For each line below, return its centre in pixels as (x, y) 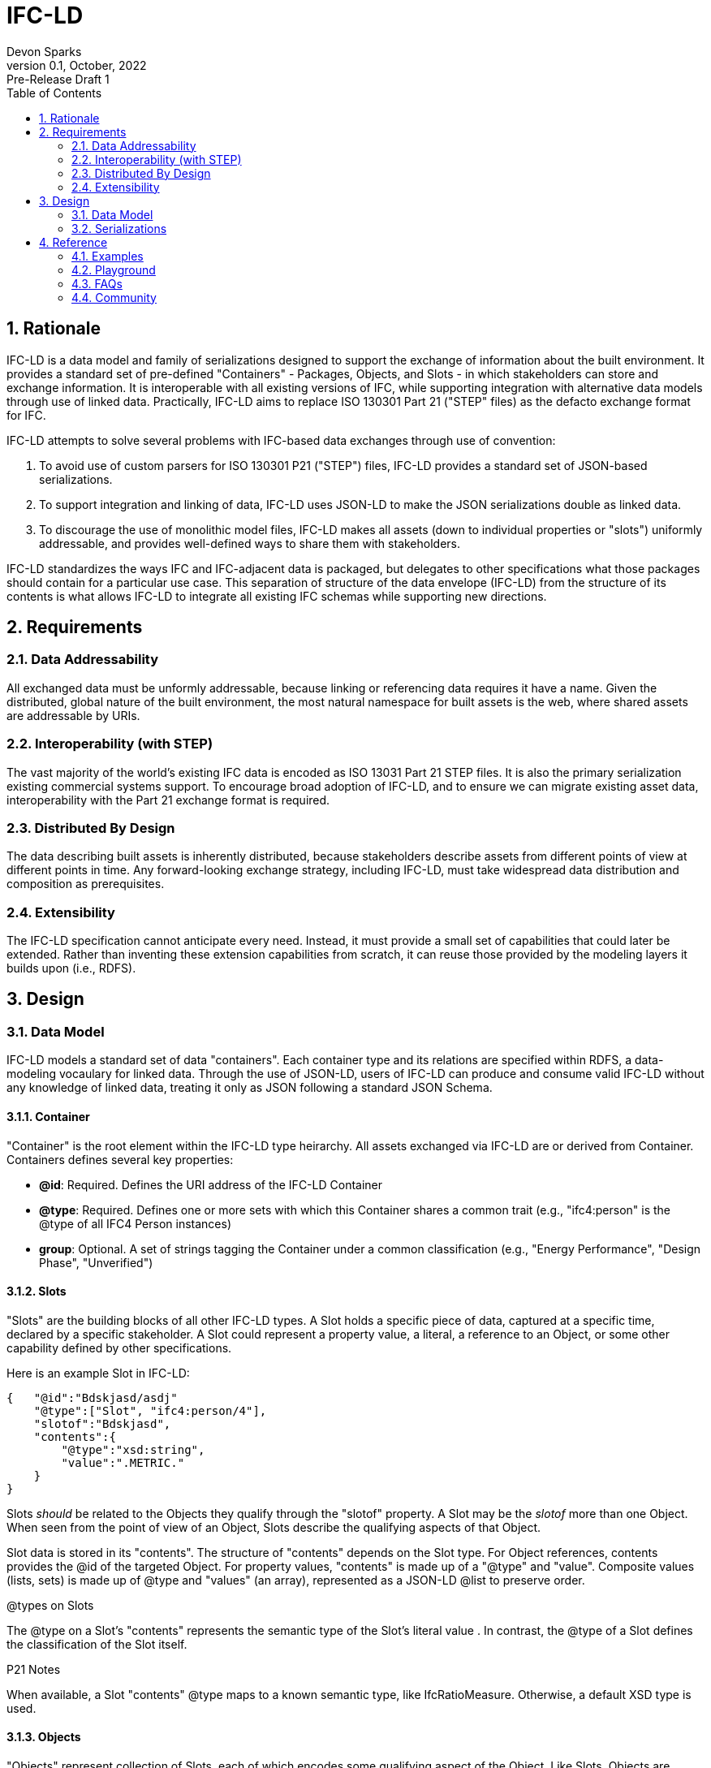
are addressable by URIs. (73, 715)
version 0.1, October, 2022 (77, 65)
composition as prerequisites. (86, 884)
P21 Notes (34, 1669)
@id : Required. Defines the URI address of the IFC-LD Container (211, 1184)
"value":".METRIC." (123, 1462)
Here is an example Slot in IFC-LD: (98, 1373)
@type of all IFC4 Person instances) (136, 1223)
